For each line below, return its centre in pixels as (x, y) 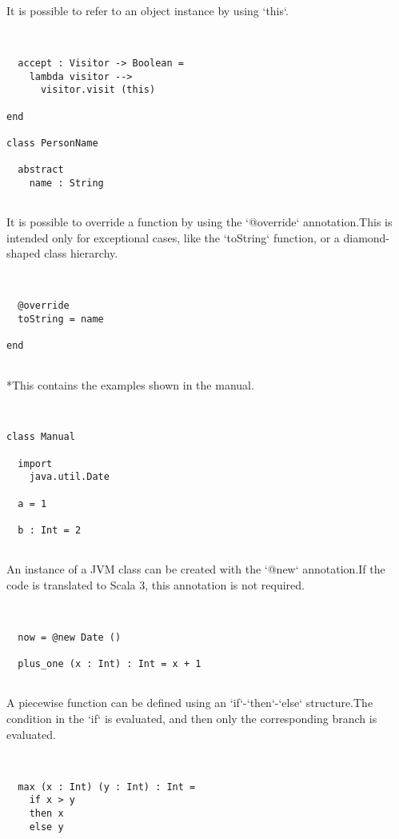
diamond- (367, 237)
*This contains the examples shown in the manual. (130, 384)
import (35, 463)
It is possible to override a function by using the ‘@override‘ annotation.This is (199, 222)
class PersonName (52, 143)
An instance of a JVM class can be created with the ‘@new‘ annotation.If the (196, 569)
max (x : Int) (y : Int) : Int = (107, 787)
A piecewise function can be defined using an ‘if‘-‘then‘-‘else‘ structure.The (190, 703)
